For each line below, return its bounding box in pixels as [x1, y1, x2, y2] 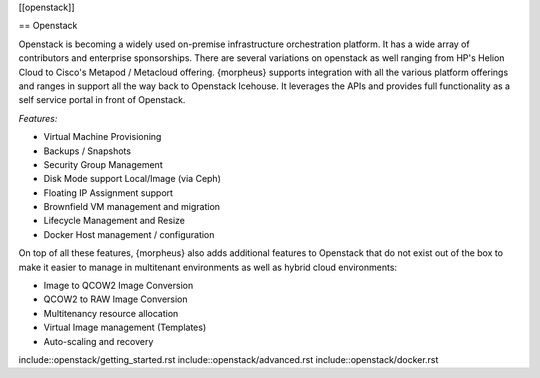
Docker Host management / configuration [43, 228, 215, 240]
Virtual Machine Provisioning [43, 131, 162, 143]
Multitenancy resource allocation [43, 307, 179, 319]
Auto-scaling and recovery [43, 335, 154, 347]
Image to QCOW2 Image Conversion [43, 280, 194, 292]
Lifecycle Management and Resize [43, 215, 185, 227]
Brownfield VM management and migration [43, 201, 220, 213]
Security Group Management [43, 158, 164, 170]
